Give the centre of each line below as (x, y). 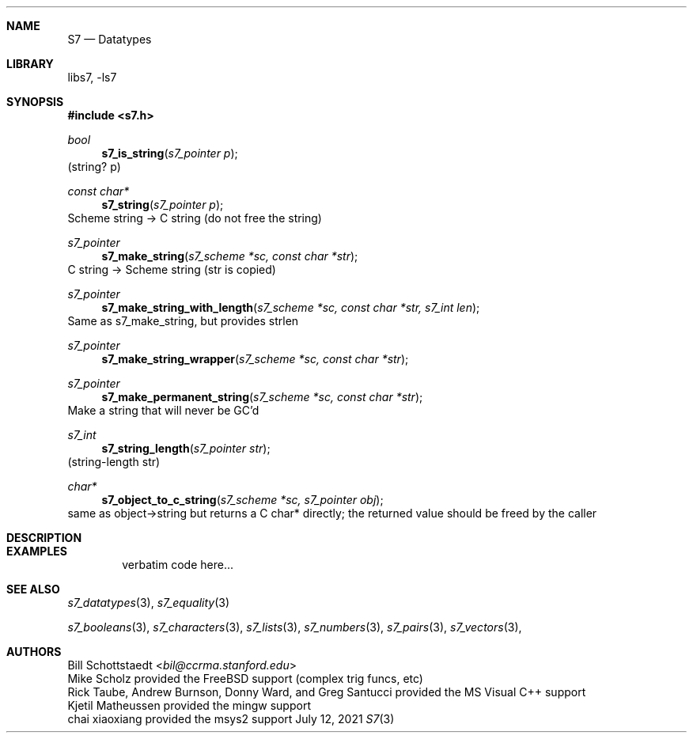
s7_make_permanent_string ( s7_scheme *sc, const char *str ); (262, 397)
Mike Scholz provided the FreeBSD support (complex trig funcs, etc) (245, 678)
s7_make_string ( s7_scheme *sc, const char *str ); (230, 256)
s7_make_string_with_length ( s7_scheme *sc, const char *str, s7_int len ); (291, 307)
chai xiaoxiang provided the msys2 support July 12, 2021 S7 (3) (231, 719)
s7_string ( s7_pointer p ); (163, 205)
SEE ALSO (33, 589)
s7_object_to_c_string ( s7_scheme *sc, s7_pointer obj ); (242, 500)
